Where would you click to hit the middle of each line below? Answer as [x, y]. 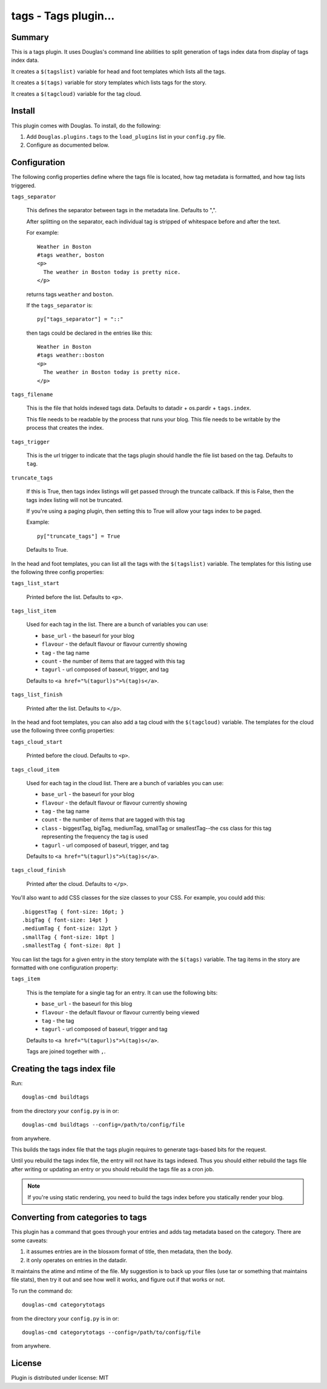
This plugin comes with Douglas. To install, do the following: [86, 126]
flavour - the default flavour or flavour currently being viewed [121, 1012]
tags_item [26, 979]
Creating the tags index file [64, 1069]
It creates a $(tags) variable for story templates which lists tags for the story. [109, 82]
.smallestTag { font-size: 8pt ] [71, 946]
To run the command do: [42, 1291]
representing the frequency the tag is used [95, 837]
